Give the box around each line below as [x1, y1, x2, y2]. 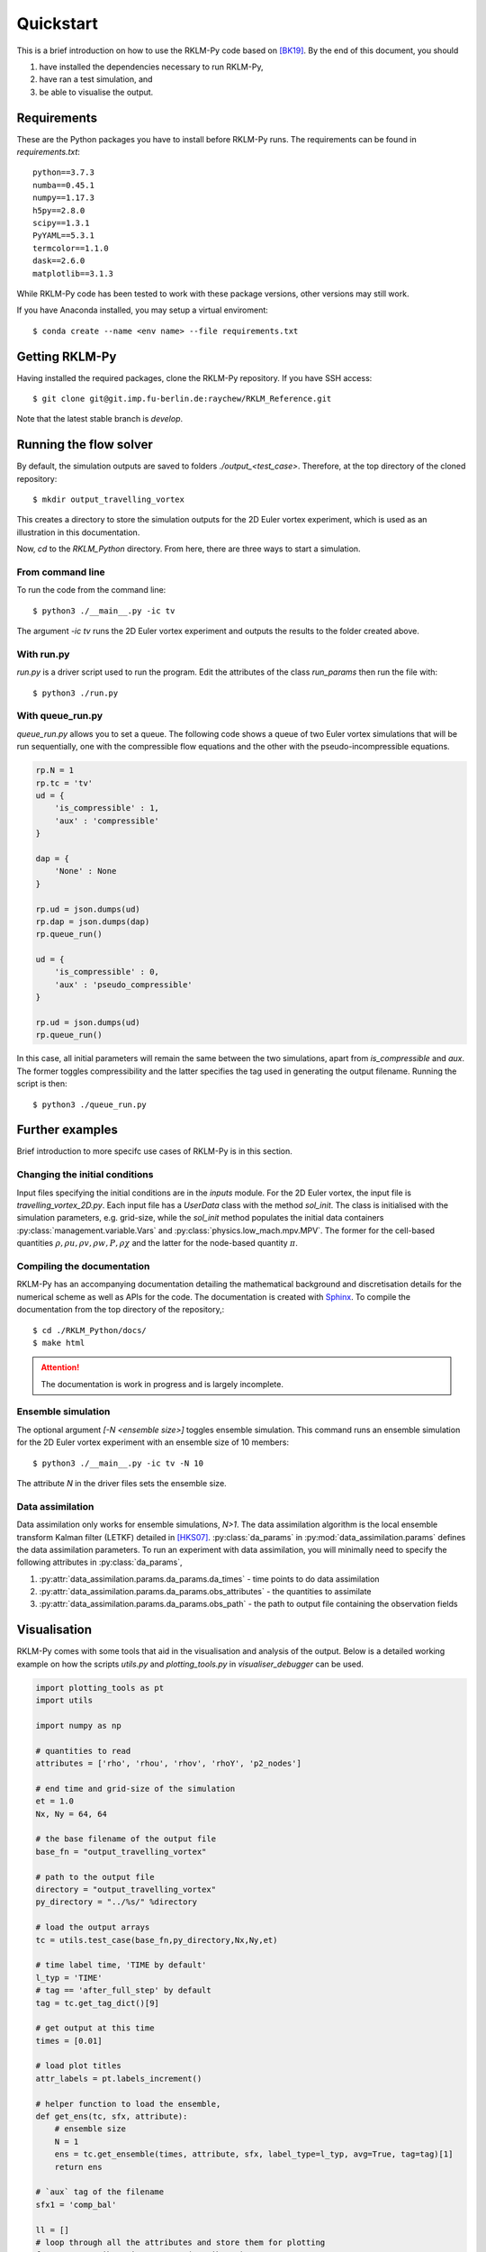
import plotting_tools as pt [35, 1683, 165, 1693]
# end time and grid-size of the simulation [35, 1784, 236, 1793]
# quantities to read [35, 1746, 131, 1756]
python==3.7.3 [32, 168, 94, 177]
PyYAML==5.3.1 [32, 231, 94, 241]
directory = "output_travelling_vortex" [35, 1884, 216, 1894]
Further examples [16, 1122, 119, 1138]
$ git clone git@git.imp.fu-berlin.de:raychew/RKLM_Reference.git [32, 394, 332, 404]
